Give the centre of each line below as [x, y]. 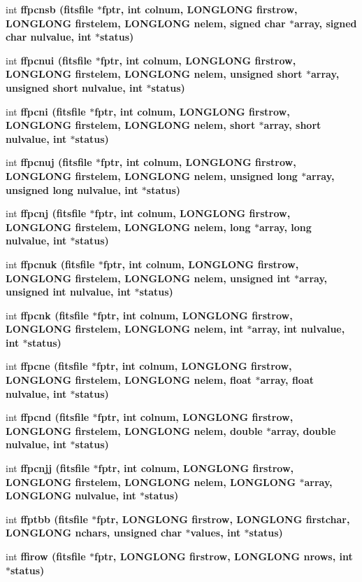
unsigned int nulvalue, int [68, 292]
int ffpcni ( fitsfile [46, 111]
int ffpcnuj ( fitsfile [49, 162]
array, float [287, 380]
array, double [304, 430]
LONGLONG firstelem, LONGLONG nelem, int [125, 329]
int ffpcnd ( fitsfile [48, 417]
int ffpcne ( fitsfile [47, 366]
